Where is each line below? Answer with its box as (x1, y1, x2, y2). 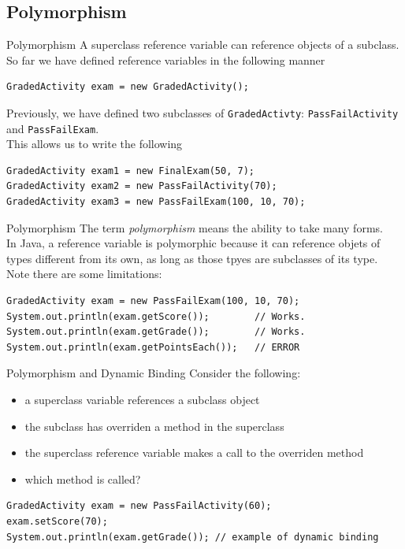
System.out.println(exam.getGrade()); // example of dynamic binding (6, 531, 379, 543)
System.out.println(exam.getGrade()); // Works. (6, 326, 306, 338)
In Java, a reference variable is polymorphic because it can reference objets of (6, 235, 381, 251)
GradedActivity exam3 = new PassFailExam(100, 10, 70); (6, 196, 306, 208)
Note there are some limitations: (6, 265, 162, 282)
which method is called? (24, 470, 141, 487)
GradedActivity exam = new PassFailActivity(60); (6, 500, 272, 512)
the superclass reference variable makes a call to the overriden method (24, 444, 364, 461)
